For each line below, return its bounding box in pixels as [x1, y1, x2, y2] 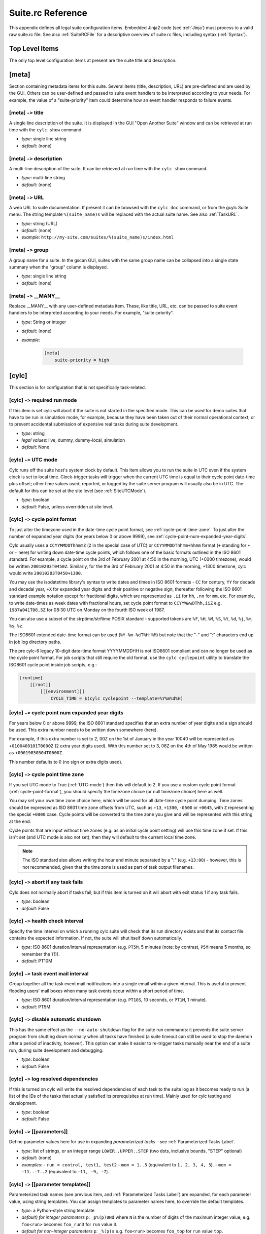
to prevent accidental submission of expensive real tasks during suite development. [9, 421, 179, 427]
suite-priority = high [54, 357, 109, 363]
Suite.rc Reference [9, 7, 88, 18]
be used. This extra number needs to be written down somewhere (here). [9, 727, 158, 733]
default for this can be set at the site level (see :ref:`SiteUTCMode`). [9, 488, 147, 494]
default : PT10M [21, 958, 53, 964]
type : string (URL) [21, 220, 58, 227]
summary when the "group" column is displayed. [9, 264, 108, 270]
